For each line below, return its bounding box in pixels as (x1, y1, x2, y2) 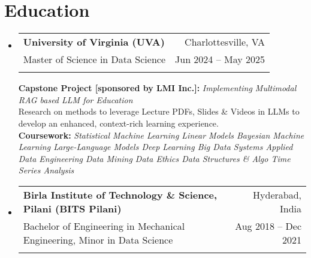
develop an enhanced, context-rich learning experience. (18, 116, 219, 129)
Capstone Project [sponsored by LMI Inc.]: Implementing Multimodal (18, 82, 297, 94)
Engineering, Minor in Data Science (23, 232, 173, 247)
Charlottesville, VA (185, 35, 265, 49)
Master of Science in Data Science (23, 52, 166, 67)
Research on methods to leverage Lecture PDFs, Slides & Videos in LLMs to (18, 105, 300, 118)
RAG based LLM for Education (18, 93, 133, 106)
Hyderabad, (253, 187, 301, 202)
